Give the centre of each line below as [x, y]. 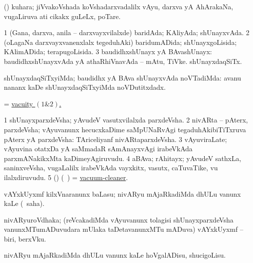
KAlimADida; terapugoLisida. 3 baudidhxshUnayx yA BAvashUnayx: [108, 51]
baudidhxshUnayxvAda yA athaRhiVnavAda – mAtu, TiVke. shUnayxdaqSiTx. [123, 61]
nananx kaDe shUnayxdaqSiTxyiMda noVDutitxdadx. [85, 87]
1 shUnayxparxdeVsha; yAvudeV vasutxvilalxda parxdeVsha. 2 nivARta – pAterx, [126, 120]
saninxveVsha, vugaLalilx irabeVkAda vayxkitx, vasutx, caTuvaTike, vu [111, 168]
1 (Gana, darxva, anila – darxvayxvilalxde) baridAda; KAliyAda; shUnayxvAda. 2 [127, 32]
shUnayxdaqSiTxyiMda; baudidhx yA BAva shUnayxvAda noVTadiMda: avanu [123, 77]
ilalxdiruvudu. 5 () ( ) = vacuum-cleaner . [66, 177]
